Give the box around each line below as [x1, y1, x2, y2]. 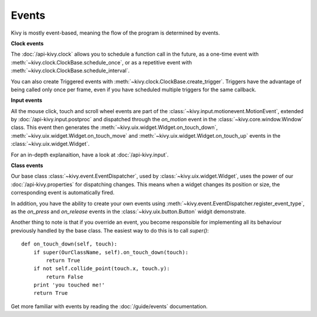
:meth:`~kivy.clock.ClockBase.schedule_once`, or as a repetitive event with [11, 59, 192, 66]
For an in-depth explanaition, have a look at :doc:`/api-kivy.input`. [11, 151, 169, 158]
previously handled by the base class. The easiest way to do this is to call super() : [11, 227, 209, 234]
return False [46, 273, 83, 280]
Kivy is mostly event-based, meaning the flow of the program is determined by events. [11, 29, 220, 36]
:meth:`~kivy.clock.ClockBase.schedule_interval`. [11, 67, 130, 74]
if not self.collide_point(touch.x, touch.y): [33, 265, 170, 272]
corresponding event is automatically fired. [11, 189, 114, 196]
